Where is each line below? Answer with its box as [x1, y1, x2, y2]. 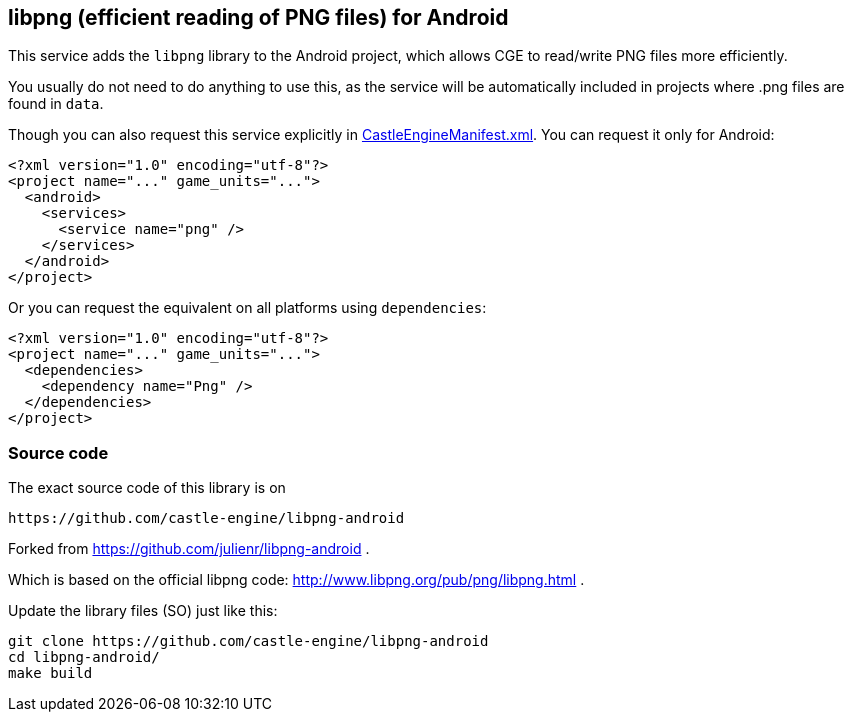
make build [8, 665, 93, 682]
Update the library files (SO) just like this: [8, 602, 278, 620]
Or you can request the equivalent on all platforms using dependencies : [8, 299, 487, 317]
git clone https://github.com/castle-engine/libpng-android [8, 633, 489, 650]
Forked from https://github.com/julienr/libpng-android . [8, 540, 370, 558]
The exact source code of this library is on [8, 479, 286, 497]
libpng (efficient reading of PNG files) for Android [8, 5, 509, 30]
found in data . [8, 95, 104, 113]
